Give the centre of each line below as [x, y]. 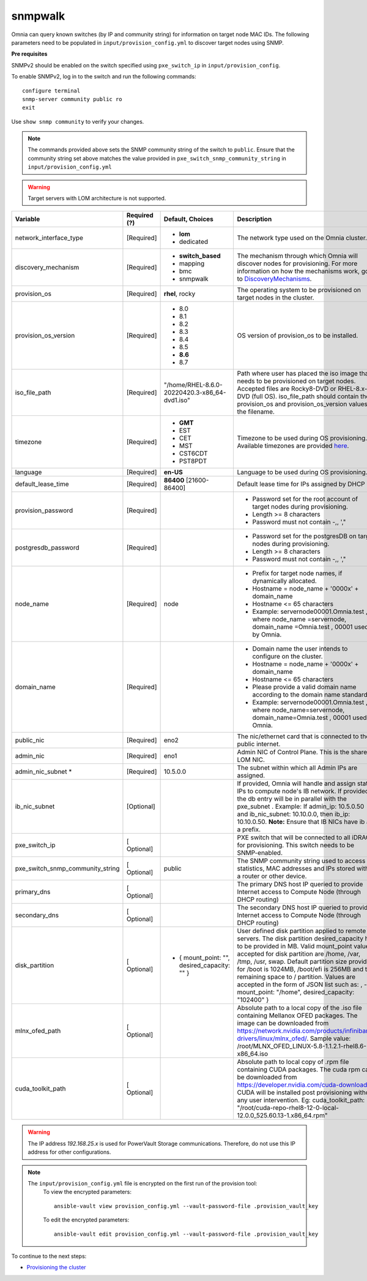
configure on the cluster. [288, 657]
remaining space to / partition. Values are [296, 977]
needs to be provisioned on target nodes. [296, 381]
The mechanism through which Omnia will [297, 256]
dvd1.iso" [177, 400]
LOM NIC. [251, 760]
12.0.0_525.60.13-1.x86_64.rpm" [282, 1116]
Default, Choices [189, 219]
